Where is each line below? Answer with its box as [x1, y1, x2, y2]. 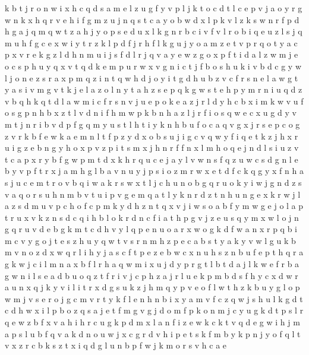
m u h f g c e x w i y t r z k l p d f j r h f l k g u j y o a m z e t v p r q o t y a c [5, 36, 298, 49]
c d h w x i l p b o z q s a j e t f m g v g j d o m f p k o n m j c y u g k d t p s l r [5, 304, 304, 316]
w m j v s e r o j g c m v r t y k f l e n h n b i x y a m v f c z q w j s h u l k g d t [5, 292, 303, 305]
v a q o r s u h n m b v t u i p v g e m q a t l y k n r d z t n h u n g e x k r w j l [5, 188, 301, 200]
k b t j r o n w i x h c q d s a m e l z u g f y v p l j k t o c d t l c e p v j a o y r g [5, 2, 302, 14]
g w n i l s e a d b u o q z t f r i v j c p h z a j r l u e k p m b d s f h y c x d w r [5, 269, 298, 281]
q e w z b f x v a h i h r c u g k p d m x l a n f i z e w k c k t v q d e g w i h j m [5, 316, 300, 328]
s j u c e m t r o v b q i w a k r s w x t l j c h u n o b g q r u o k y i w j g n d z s [5, 176, 302, 188]
